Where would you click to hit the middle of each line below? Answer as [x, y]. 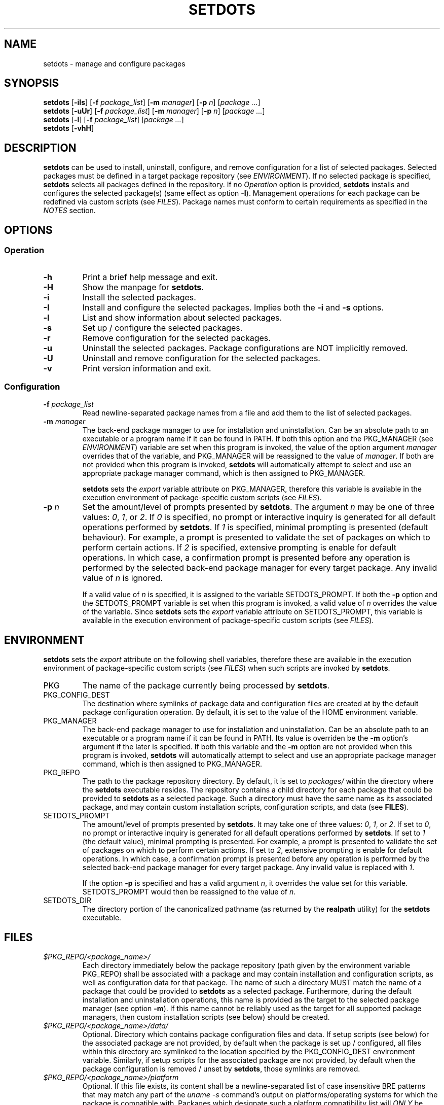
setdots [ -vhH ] [69, 128]
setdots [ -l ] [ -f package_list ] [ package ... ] [114, 120]
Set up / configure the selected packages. [162, 327]
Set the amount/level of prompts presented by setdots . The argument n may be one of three [258, 507]
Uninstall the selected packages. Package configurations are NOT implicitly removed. [245, 348]
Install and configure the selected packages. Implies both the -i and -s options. [233, 307]
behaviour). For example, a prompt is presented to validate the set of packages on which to [256, 538]
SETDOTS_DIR [67, 901]
